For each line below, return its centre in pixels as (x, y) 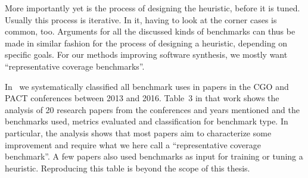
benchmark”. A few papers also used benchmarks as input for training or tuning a (154, 156)
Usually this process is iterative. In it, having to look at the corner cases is (141, 19)
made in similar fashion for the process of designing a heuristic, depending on (146, 43)
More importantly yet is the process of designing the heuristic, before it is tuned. (153, 8)
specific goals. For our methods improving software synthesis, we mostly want (146, 54)
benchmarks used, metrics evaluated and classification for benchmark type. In (147, 121)
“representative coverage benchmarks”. (75, 66)
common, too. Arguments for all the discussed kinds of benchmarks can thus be (150, 31)
